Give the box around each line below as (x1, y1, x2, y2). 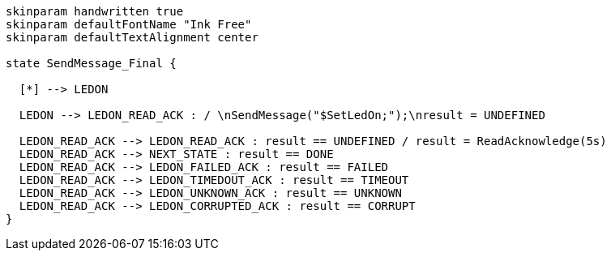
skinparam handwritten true (6, 5, 184, 18)
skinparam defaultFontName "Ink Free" (6, 18, 252, 31)
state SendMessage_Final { (6, 57, 177, 70)
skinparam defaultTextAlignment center (6, 31, 258, 44)
